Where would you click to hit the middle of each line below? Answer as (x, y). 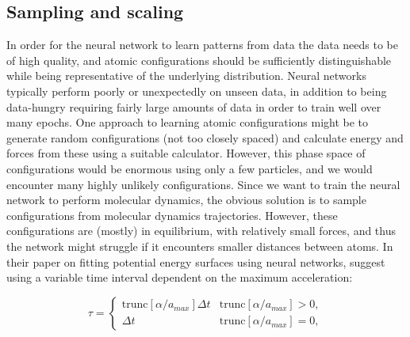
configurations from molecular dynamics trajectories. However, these (172, 215)
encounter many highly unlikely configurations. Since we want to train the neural (203, 184)
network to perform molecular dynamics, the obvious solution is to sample (186, 200)
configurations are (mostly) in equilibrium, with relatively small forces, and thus (201, 231)
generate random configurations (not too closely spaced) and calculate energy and (205, 137)
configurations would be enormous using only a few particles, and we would (190, 168)
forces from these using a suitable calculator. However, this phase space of (186, 153)
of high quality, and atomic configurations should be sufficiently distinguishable (199, 60)
